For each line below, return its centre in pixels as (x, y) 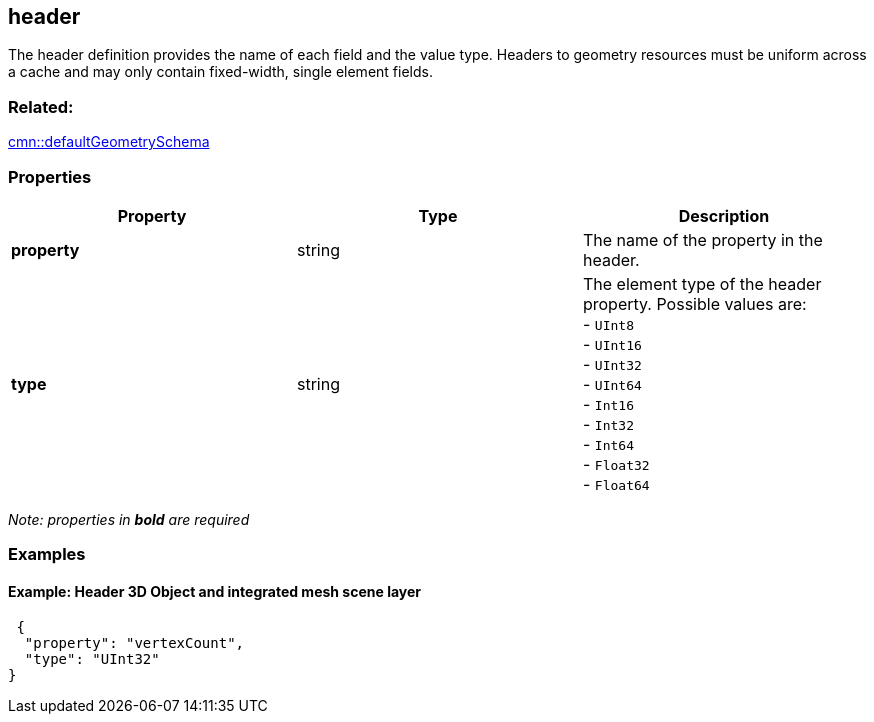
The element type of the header (702, 283)
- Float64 (616, 483)
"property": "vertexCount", (134, 642)
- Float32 (616, 463)
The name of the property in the (702, 239)
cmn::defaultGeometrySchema (109, 142)
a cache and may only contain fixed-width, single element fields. (220, 72)
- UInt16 (612, 343)
